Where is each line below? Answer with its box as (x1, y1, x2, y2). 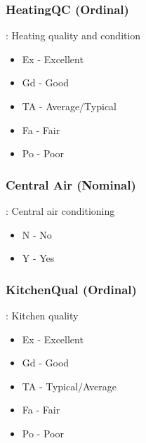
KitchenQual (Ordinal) (6, 280, 137, 298)
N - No (22, 227, 52, 242)
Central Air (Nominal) (6, 176, 136, 193)
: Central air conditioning (6, 204, 115, 218)
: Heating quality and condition (6, 28, 141, 43)
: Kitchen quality (6, 308, 79, 322)
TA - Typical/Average (22, 378, 117, 393)
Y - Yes (22, 251, 55, 265)
